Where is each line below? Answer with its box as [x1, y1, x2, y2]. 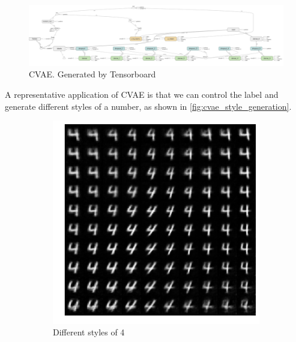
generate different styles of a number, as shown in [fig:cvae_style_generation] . [5, 100, 292, 112]
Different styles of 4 [53, 326, 125, 338]
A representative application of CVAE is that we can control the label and [5, 88, 279, 101]
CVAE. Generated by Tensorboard [29, 68, 156, 80]
